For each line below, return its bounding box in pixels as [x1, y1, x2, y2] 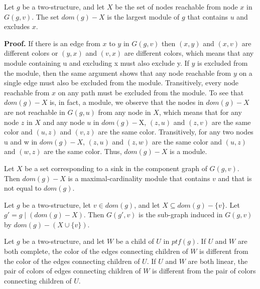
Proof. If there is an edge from [4, 38, 100, 48]
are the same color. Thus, [44, 146, 122, 157]
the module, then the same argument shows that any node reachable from [4, 67, 231, 78]
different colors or [4, 48, 58, 58]
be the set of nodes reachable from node [115, 2, 238, 12]
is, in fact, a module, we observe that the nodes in [49, 97, 204, 107]
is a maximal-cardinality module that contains [68, 173, 210, 183]
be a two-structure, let [22, 199, 91, 210]
